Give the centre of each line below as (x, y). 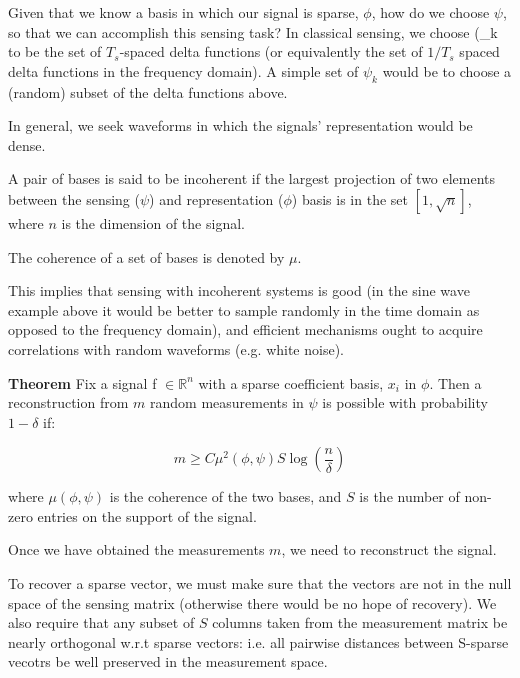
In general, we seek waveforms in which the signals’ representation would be (240, 125)
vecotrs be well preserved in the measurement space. (168, 661)
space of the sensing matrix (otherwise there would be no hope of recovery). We (252, 602)
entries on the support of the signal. (147, 515)
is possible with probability (405, 402)
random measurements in (227, 402)
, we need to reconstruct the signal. (389, 549)
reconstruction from (68, 402)
